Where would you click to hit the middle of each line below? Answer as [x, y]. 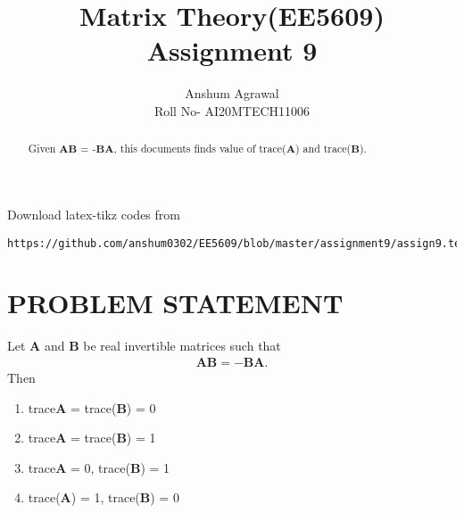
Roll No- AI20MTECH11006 [232, 110]
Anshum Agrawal [232, 93]
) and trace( [323, 149]
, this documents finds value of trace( [200, 149]
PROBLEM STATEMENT [175, 303]
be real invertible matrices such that [182, 346]
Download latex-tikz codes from [94, 214]
